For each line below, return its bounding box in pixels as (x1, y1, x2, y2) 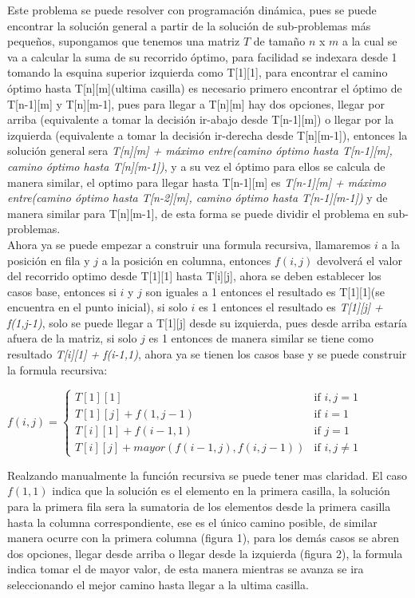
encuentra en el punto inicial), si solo (7, 299, 188, 315)
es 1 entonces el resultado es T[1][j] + (198, 299, 383, 315)
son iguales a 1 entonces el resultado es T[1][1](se (145, 283, 385, 299)
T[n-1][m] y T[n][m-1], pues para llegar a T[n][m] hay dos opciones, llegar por (7, 95, 385, 112)
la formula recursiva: (7, 361, 108, 378)
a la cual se (342, 33, 397, 50)
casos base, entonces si (7, 283, 117, 299)
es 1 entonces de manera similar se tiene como (148, 330, 373, 347)
